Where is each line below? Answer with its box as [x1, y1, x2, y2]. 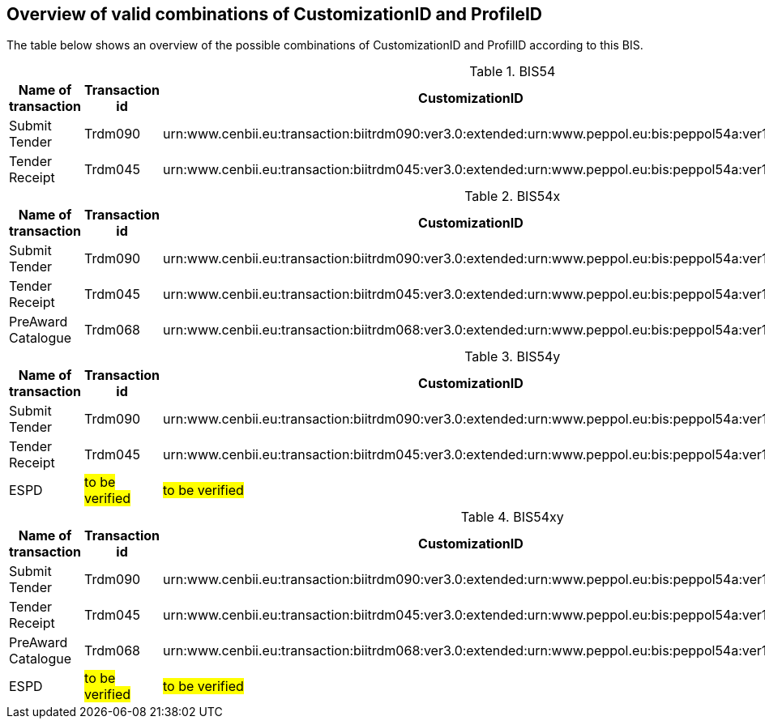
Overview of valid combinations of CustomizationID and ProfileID [6, 4, 543, 24]
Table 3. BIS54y [464, 348, 561, 365]
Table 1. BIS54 [469, 63, 556, 80]
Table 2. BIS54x [464, 188, 561, 205]
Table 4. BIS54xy [460, 509, 564, 526]
